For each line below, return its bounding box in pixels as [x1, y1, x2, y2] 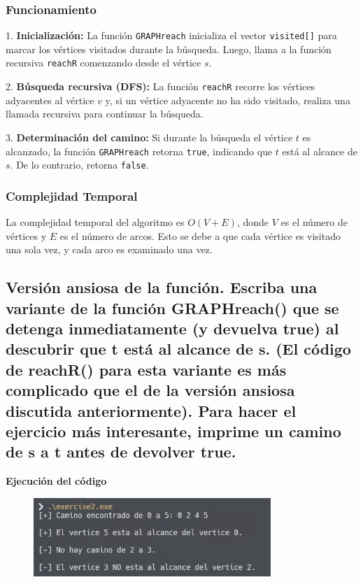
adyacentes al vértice [6, 92, 94, 107]
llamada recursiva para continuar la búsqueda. [6, 106, 204, 121]
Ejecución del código [6, 474, 107, 488]
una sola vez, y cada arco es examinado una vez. [6, 242, 213, 257]
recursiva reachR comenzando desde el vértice [6, 55, 201, 70]
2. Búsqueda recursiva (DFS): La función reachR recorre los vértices [6, 79, 315, 94]
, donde [236, 215, 269, 229]
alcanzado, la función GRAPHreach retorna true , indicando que [6, 143, 273, 158]
